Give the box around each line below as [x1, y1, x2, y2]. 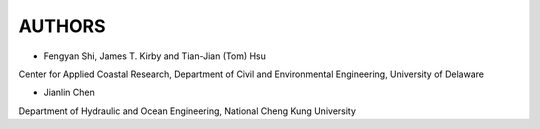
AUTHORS [18, 15, 106, 37]
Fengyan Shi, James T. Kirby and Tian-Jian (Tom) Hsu [43, 50, 267, 62]
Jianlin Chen [43, 86, 95, 99]
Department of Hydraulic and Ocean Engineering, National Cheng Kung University [18, 105, 357, 117]
